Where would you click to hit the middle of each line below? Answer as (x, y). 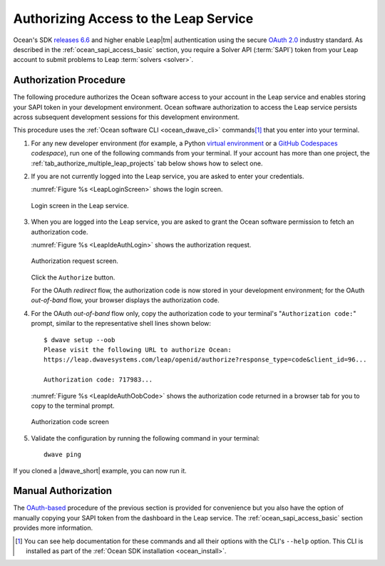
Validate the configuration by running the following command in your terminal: (145, 438)
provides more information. (53, 528)
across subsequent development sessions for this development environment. (127, 117)
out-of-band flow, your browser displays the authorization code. (125, 300)
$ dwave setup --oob (79, 340)
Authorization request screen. (75, 261)
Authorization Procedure (70, 80)
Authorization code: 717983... (98, 380)
